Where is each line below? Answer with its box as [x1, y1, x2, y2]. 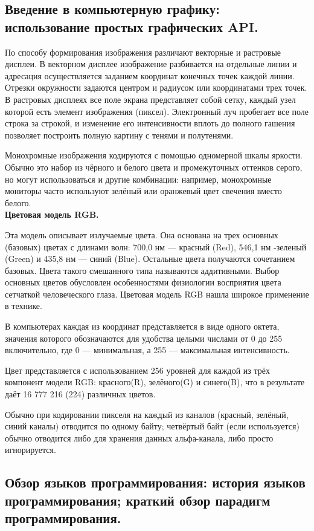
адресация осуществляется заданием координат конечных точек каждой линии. [5, 69, 295, 82]
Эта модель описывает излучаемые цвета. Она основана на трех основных [5, 228, 278, 241]
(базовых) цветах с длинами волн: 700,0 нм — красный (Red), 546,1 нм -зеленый [5, 240, 307, 253]
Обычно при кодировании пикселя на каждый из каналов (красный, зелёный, [5, 408, 289, 420]
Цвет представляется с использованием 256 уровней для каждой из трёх [5, 363, 271, 376]
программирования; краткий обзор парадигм [5, 490, 271, 509]
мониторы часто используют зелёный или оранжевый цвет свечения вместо [5, 184, 282, 197]
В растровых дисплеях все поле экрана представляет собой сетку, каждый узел [5, 93, 296, 105]
